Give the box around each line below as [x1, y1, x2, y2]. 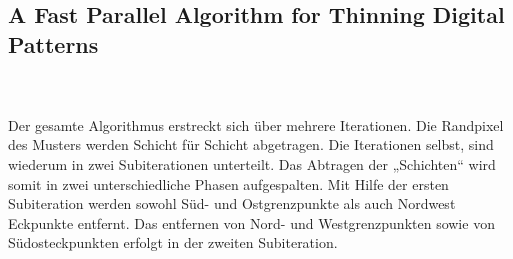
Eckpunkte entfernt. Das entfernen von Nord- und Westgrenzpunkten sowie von [8, 212, 495, 233]
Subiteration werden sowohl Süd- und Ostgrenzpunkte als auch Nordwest [8, 193, 456, 214]
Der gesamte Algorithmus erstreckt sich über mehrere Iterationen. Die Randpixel [8, 114, 504, 135]
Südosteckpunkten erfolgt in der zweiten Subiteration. [8, 232, 338, 253]
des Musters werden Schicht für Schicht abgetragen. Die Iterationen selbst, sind [8, 134, 494, 155]
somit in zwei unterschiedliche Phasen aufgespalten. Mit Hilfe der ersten [8, 173, 449, 194]
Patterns [8, 28, 99, 59]
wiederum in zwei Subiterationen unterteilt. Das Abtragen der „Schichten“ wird [8, 153, 496, 174]
